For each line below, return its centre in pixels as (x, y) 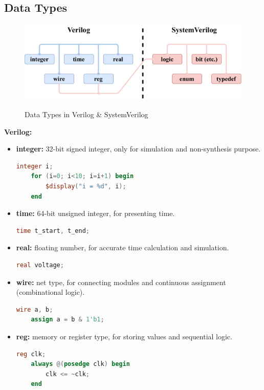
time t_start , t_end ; (53, 231)
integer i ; (35, 166)
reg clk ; (31, 354)
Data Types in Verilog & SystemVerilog (86, 114)
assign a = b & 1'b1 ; (68, 320)
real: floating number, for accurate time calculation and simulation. (123, 247)
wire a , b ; (35, 309)
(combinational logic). (50, 292)
